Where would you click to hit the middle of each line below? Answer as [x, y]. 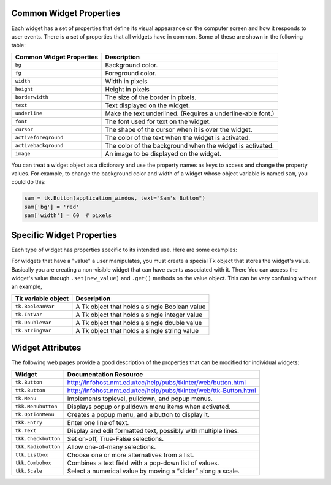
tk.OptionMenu [35, 415]
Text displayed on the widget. [147, 105]
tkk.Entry [29, 423]
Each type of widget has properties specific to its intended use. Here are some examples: [124, 250]
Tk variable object [42, 299]
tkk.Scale [29, 471]
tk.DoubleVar [33, 323]
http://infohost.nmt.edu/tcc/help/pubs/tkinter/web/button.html [157, 382]
